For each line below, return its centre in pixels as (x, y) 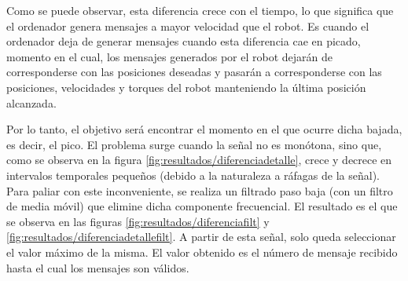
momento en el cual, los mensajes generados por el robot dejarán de (169, 56)
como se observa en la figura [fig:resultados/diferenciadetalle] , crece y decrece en (199, 160)
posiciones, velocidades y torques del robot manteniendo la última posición (186, 87)
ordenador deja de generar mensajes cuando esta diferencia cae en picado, (184, 41)
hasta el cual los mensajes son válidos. (98, 267)
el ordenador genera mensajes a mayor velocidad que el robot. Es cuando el (188, 26)
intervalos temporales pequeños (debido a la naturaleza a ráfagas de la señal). (193, 175)
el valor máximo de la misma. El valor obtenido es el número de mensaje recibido (202, 252)
